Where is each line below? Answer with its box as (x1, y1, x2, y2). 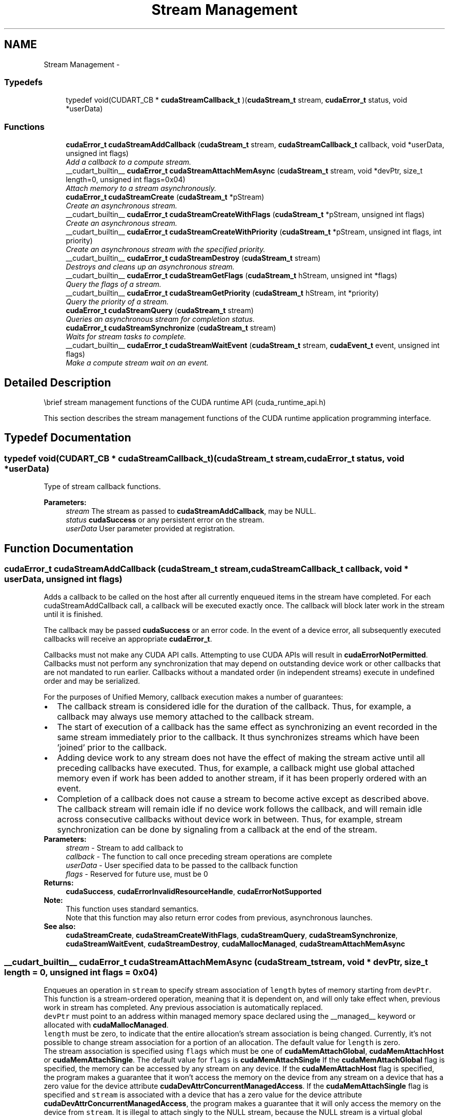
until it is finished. (44, 610, 103, 619)
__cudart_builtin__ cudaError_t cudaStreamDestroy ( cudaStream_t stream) (66, 254, 321, 263)
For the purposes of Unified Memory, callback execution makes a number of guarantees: (44, 692, 343, 702)
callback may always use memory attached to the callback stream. (57, 711, 314, 722)
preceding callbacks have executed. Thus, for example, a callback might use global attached (57, 763, 415, 774)
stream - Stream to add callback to (66, 843, 183, 853)
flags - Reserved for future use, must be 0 (66, 870, 208, 879)
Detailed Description (4, 376, 111, 389)
